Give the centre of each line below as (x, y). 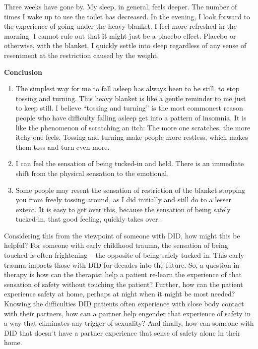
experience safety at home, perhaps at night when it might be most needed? (120, 294)
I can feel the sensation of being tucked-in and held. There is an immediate (130, 163)
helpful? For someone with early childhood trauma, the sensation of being (116, 245)
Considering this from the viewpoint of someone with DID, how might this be (122, 235)
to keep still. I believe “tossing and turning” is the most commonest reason (129, 108)
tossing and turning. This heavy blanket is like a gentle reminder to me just (131, 98)
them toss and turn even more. (63, 146)
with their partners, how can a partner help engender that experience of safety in (128, 313)
